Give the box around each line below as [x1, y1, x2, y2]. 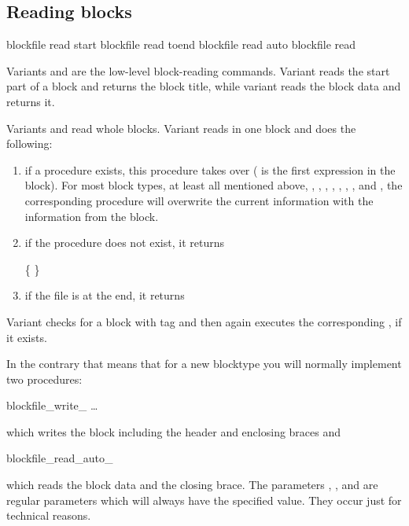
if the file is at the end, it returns [24, 287, 185, 303]
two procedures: [6, 370, 83, 387]
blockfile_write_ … [6, 397, 98, 414]
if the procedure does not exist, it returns [24, 234, 224, 251]
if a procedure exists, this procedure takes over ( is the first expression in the [24, 161, 396, 178]
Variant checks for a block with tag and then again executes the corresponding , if [6, 313, 402, 329]
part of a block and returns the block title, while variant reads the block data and [6, 78, 401, 94]
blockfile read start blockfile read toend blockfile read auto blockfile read [6, 36, 356, 53]
